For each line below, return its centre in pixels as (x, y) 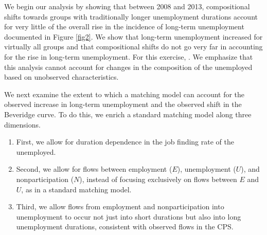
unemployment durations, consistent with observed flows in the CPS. (125, 227)
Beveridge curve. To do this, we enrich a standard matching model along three (128, 114)
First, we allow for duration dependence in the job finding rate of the (125, 142)
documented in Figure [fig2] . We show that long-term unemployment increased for (133, 36)
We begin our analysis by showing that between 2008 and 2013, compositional (127, 6)
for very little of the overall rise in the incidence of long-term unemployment (124, 26)
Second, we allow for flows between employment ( (94, 169)
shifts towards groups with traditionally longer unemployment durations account (131, 16)
